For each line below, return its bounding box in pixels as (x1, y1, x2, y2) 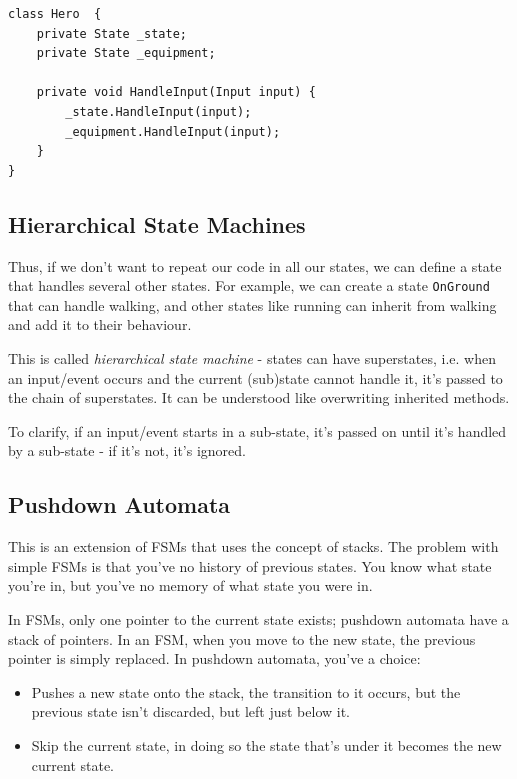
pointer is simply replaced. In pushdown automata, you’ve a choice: (8, 648, 421, 669)
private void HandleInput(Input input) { (36, 85, 316, 100)
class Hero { (8, 7, 102, 21)
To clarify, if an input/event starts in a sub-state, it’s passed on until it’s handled (8, 420, 507, 441)
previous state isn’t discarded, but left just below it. (31, 701, 351, 722)
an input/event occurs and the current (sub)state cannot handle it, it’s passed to (8, 367, 503, 388)
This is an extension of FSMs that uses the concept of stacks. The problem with (8, 536, 499, 557)
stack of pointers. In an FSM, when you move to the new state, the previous (8, 628, 476, 649)
